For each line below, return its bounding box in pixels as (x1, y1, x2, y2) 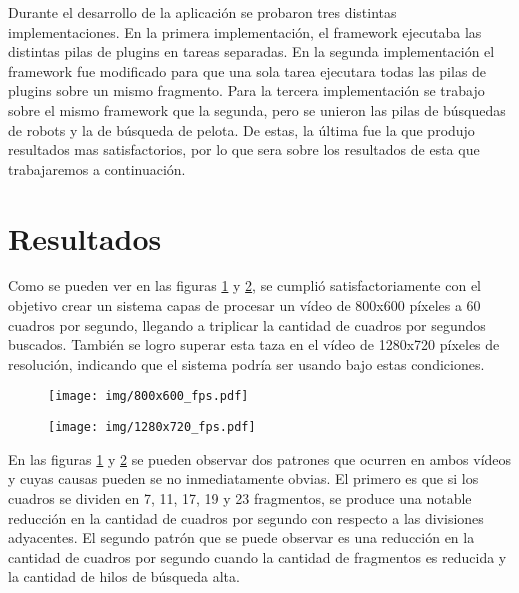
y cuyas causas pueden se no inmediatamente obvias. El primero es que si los (8, 468, 479, 489)
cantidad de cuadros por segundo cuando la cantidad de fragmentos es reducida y (8, 546, 507, 567)
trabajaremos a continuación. (8, 158, 186, 179)
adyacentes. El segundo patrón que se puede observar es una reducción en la (8, 527, 475, 548)
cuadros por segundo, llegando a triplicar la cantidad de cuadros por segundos (8, 314, 486, 335)
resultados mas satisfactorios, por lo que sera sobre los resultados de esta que (8, 139, 480, 160)
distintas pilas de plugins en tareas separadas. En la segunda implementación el (8, 41, 495, 62)
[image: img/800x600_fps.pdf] (48, 389, 249, 404)
